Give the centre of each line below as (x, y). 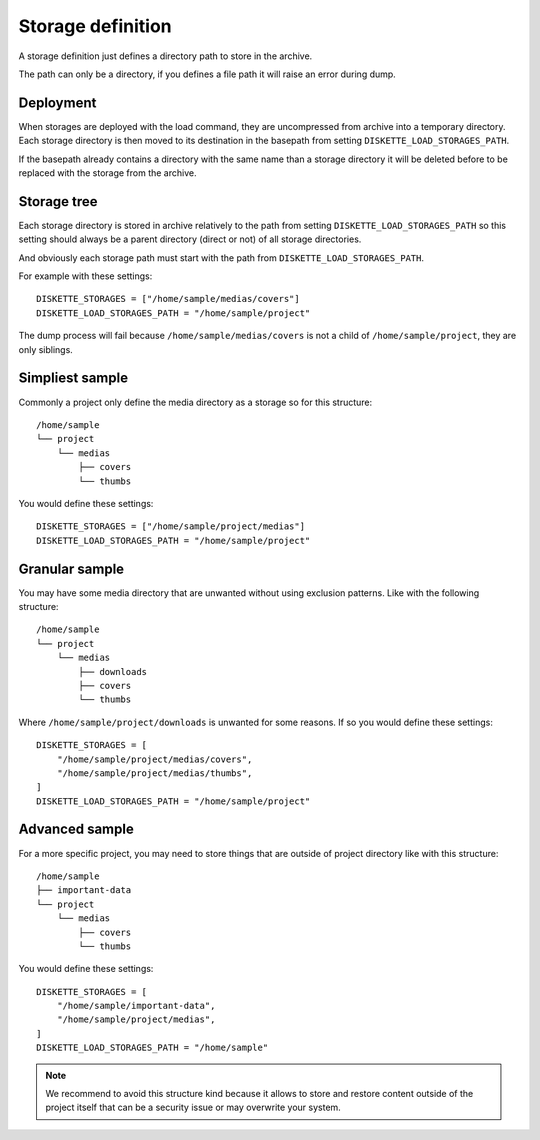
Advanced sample (76, 829)
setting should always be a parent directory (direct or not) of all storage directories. (190, 239)
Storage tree (58, 201)
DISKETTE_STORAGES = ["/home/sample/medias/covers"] (168, 299)
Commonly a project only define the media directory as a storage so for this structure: (195, 402)
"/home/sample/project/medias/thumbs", (154, 773)
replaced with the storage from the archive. (107, 173)
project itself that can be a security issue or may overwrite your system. (193, 1107)
